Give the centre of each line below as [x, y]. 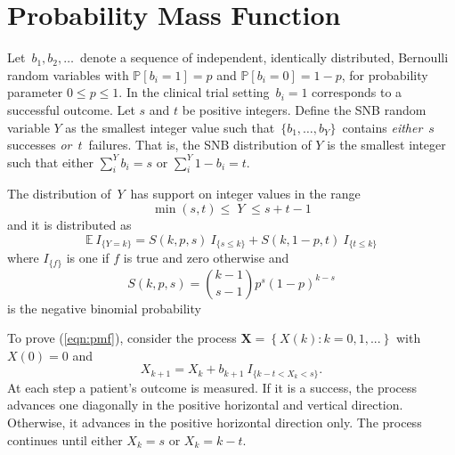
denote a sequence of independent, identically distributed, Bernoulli [264, 57]
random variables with [68, 74]
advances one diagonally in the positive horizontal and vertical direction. [205, 405]
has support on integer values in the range [245, 194]
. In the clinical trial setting [194, 92]
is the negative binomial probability [104, 308]
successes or [40, 145]
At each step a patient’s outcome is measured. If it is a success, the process [212, 387]
